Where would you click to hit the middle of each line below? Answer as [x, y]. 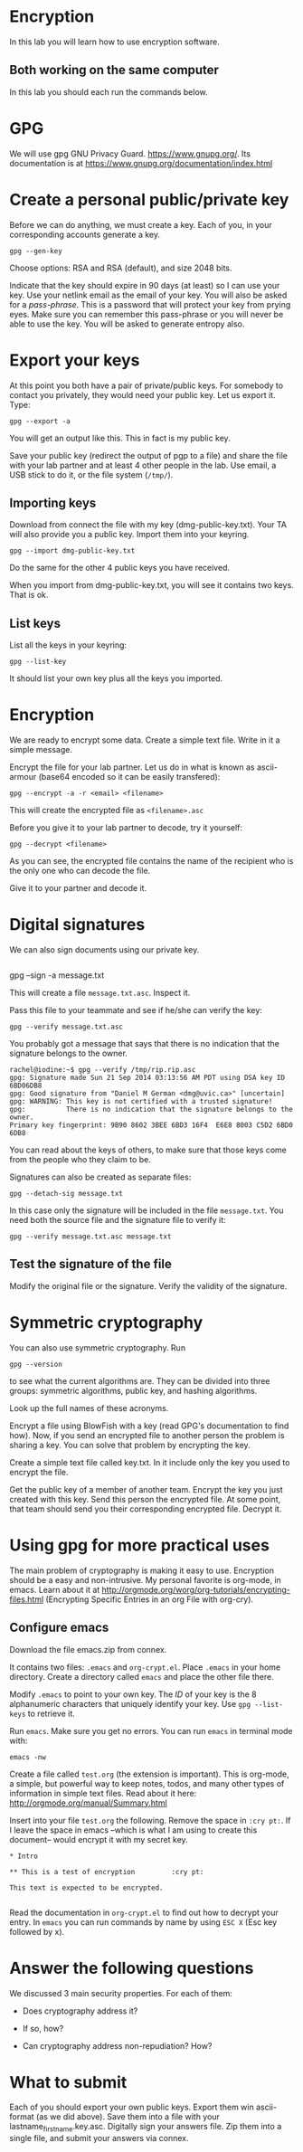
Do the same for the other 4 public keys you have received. [120, 568]
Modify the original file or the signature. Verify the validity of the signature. [148, 1285]
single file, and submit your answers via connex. [99, 2138]
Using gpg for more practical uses [139, 1545]
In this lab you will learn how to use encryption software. [114, 42]
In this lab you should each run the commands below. [109, 91]
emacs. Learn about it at [55, 1589]
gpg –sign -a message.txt [57, 975]
